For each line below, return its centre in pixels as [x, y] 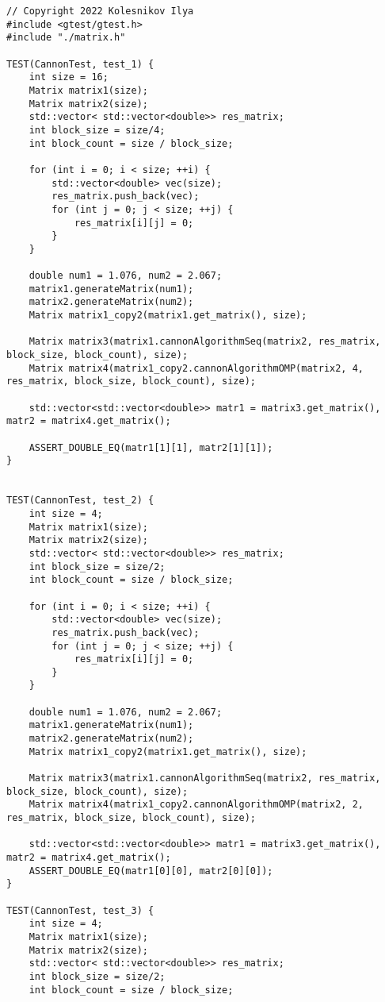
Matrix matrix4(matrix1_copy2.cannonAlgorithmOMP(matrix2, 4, [196, 368]
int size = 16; [69, 77]
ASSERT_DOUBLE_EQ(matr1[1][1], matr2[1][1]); [151, 447]
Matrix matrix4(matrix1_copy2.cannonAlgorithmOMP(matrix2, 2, [196, 805]
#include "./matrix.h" [66, 38]
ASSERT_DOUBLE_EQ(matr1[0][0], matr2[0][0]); [151, 871]
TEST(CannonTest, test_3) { [80, 910]
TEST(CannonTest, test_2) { [80, 501]
